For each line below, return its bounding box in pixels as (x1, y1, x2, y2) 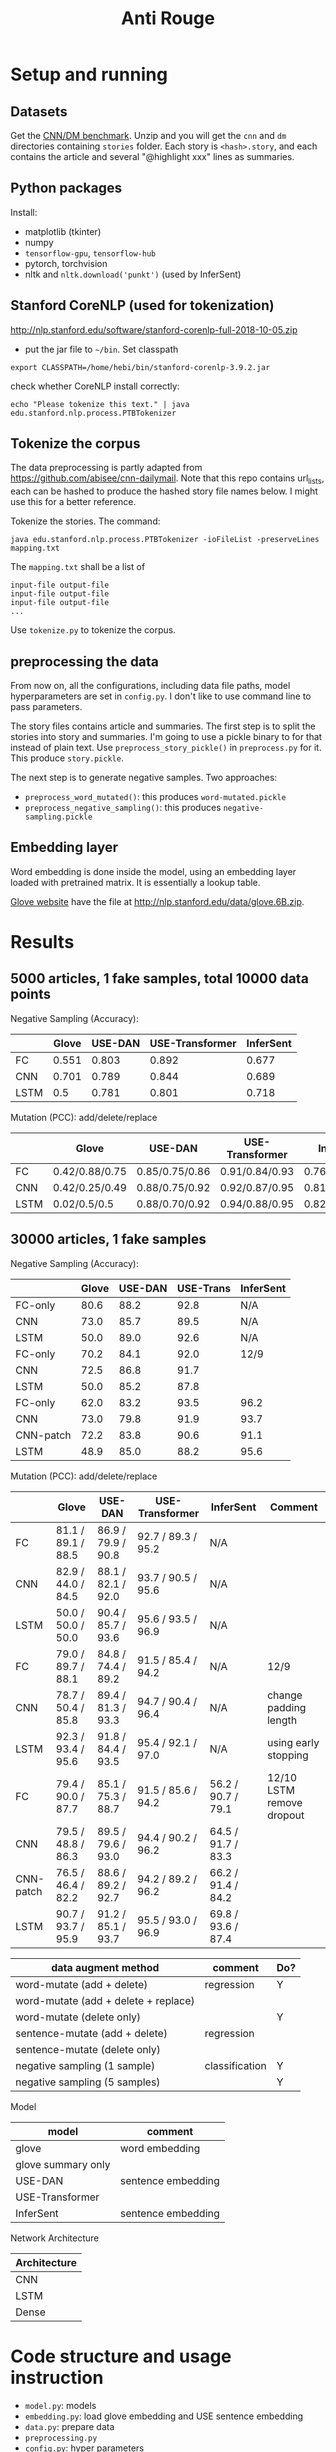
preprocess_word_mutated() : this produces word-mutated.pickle (24, 791, 287, 803)
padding (266, 1700, 307, 1714)
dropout (266, 1808, 305, 1822)
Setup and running (10, 63, 168, 86)
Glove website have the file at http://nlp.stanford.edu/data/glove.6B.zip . (10, 895, 305, 907)
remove (266, 1795, 303, 1809)
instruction (10, 2366, 104, 2389)
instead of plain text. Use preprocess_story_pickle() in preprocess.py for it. (10, 742, 322, 754)
